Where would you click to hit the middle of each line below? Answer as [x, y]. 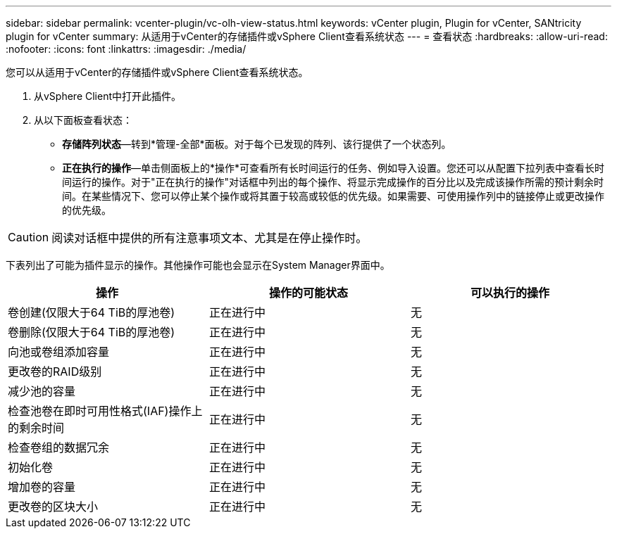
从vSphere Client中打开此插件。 [108, 96]
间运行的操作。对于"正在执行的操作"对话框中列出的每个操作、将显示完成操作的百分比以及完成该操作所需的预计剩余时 [333, 182]
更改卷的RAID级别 [55, 371]
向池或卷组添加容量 [59, 352]
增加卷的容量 [42, 487]
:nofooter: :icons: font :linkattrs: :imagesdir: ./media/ [126, 49]
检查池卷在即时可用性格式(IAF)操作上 [105, 411]
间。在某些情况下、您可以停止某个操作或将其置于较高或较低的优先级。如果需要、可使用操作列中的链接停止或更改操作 [333, 196]
